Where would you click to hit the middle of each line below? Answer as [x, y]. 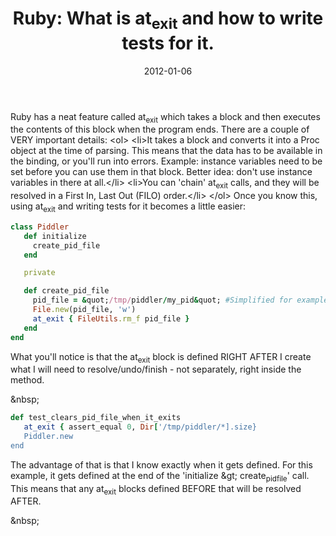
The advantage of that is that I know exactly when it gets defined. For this [161, 464]
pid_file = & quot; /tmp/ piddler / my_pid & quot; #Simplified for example [180, 300]
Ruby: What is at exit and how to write [168, 20]
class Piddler [40, 227]
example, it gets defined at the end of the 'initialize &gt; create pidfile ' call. [160, 476]
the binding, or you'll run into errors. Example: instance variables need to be [166, 161]
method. [27, 380]
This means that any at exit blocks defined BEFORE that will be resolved [156, 489]
